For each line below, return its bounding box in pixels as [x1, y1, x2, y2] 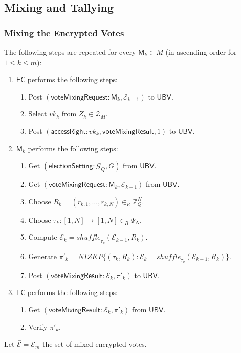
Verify [28, 321, 48, 332]
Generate [28, 250, 57, 261]
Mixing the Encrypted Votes [4, 26, 124, 39]
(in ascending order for [165, 47, 237, 57]
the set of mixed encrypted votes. [42, 339, 147, 349]
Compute [28, 231, 57, 242]
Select [28, 108, 47, 119]
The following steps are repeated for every [4, 47, 136, 57]
